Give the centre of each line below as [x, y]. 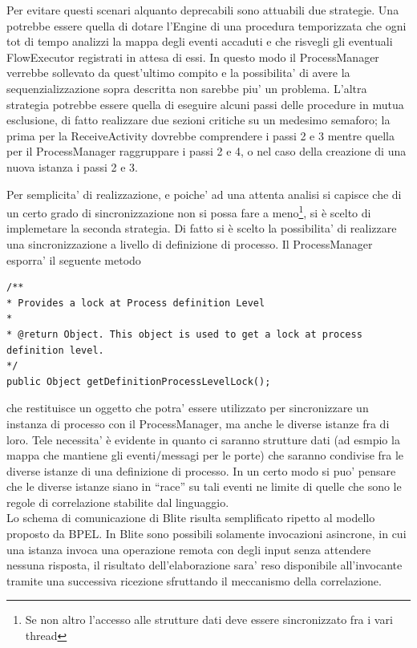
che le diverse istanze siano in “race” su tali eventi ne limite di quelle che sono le [204, 486]
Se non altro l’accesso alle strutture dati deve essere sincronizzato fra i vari [209, 620]
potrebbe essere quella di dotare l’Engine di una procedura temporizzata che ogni [206, 25]
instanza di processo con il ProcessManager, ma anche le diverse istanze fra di [198, 423]
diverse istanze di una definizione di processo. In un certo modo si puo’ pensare [201, 470]
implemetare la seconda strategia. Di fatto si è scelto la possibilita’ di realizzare [202, 228]
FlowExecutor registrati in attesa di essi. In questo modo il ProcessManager [193, 57]
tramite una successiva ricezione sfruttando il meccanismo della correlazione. [194, 580]
